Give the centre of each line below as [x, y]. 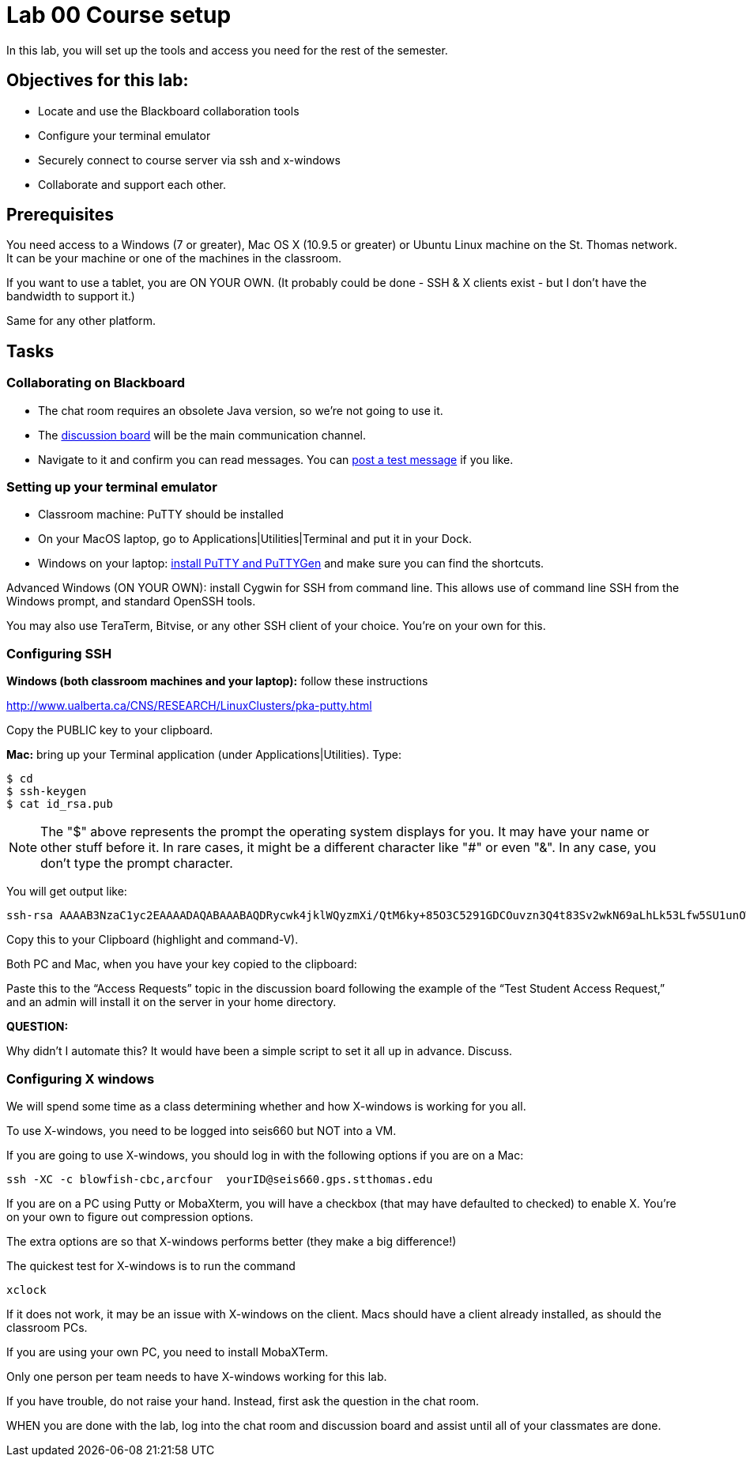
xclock [26, 1290]
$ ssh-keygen [47, 792]
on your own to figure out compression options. [130, 1216]
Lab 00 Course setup [119, 15]
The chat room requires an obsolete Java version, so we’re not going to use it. [241, 410]
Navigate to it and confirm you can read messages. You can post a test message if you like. [276, 459]
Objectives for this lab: [98, 81]
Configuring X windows [81, 1078]
